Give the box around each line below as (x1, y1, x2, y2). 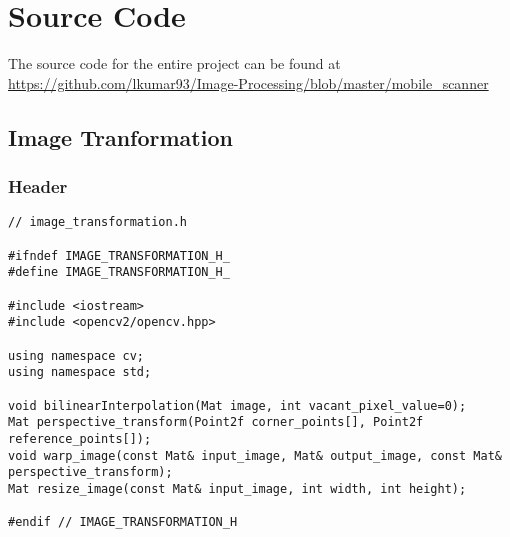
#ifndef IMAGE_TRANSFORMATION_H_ (8, 248, 230, 263)
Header (8, 174, 68, 199)
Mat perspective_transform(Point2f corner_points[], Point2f (8, 415, 424, 430)
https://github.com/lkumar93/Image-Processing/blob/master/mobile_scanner (8, 72, 489, 93)
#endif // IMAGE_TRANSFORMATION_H (8, 515, 238, 530)
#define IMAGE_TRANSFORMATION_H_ (8, 265, 230, 280)
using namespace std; (8, 365, 152, 380)
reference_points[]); (8, 431, 152, 446)
